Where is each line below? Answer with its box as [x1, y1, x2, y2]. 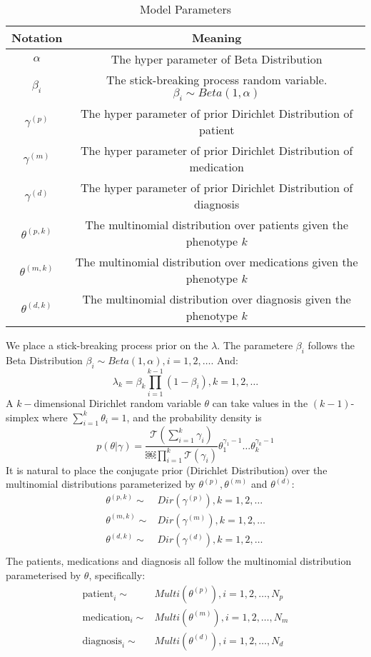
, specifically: [88, 567, 146, 582]
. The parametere [217, 338, 293, 353]
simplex [6, 409, 39, 424]
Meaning [191, 29, 242, 46]
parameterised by [6, 567, 81, 582]
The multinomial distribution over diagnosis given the [82, 291, 351, 308]
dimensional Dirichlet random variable [34, 395, 201, 410]
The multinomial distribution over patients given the [85, 216, 349, 234]
